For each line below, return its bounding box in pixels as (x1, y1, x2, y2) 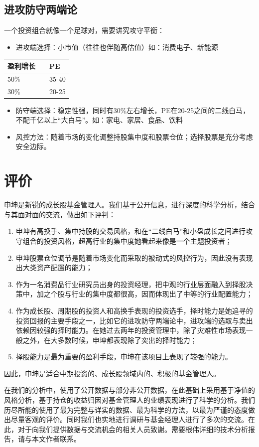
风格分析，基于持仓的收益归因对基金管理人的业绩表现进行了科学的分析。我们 (4, 395, 255, 405)
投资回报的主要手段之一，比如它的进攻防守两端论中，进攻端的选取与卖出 (15, 315, 253, 325)
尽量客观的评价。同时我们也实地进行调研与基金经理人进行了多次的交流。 (10, 414, 248, 425)
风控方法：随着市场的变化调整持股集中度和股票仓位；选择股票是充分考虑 (15, 131, 253, 142)
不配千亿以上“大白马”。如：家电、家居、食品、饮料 (15, 115, 183, 125)
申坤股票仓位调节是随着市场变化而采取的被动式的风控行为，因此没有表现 (15, 252, 253, 263)
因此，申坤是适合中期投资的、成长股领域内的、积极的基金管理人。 (4, 368, 220, 378)
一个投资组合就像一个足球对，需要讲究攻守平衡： (4, 25, 164, 35)
